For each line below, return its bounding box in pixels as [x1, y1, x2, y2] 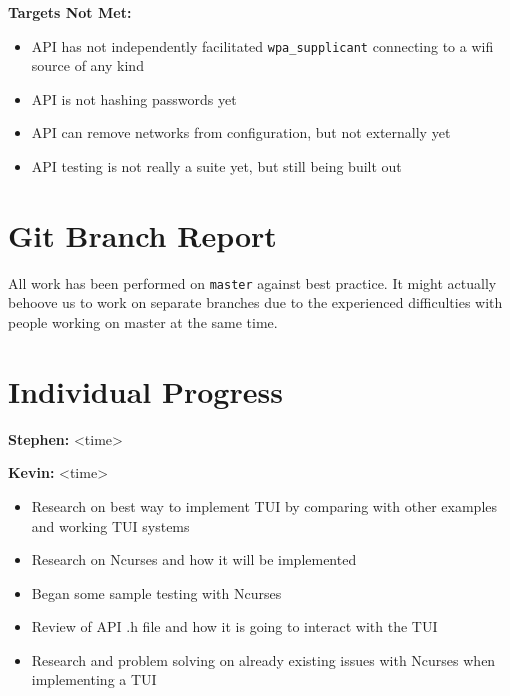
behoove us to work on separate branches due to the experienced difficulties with [8, 292, 503, 313]
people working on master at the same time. [8, 312, 278, 332]
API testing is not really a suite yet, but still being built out [31, 156, 402, 177]
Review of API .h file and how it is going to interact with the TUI [31, 616, 438, 637]
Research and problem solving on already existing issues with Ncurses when [31, 649, 496, 670]
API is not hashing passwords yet [31, 88, 237, 109]
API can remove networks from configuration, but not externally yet [31, 122, 451, 143]
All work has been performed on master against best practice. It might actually [8, 272, 497, 293]
